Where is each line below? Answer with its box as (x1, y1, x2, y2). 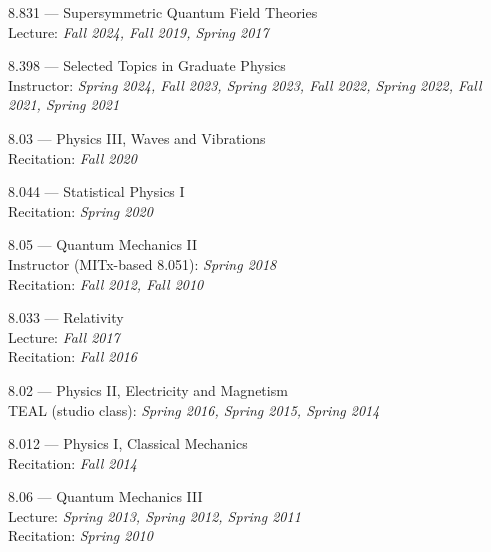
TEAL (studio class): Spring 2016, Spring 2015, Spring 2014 (8, 399, 380, 420)
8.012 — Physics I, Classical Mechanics (8, 433, 248, 454)
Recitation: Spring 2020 (8, 200, 153, 221)
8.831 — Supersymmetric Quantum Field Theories (8, 2, 318, 22)
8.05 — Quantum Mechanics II (8, 234, 198, 255)
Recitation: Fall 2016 (8, 346, 137, 367)
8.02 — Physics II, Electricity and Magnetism (8, 379, 288, 400)
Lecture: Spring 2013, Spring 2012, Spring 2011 (8, 505, 301, 526)
